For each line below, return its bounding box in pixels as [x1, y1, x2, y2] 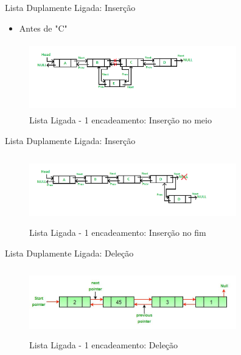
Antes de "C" [19, 21, 68, 34]
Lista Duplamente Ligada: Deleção [5, 246, 134, 259]
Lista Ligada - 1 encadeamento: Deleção [29, 339, 178, 351]
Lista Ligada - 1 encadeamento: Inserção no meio [29, 114, 212, 126]
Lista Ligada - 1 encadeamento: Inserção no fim [29, 226, 206, 239]
